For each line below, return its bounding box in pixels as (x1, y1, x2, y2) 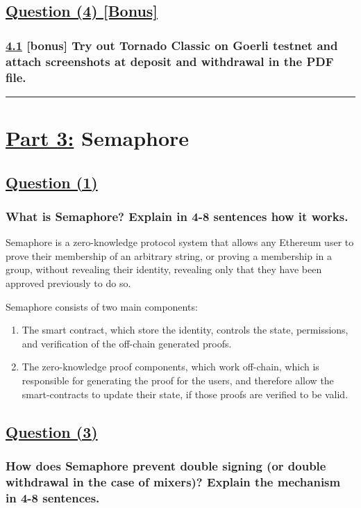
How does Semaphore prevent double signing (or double (6, 457, 326, 474)
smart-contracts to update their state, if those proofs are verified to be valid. (22, 386, 349, 401)
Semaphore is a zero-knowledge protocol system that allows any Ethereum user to (6, 235, 354, 249)
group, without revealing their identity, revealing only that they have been (6, 262, 322, 277)
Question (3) (6, 420, 98, 442)
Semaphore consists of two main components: (6, 299, 198, 313)
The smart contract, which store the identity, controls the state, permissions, (22, 322, 349, 337)
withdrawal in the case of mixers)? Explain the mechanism (6, 473, 341, 490)
